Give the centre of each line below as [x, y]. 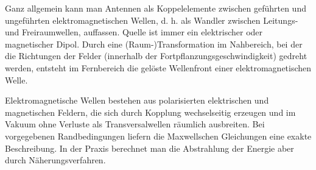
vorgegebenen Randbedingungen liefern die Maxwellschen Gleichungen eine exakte [158, 136]
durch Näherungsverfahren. [55, 160]
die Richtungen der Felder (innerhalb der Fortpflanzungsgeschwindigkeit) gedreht [156, 56]
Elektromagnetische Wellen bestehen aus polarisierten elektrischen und [137, 100]
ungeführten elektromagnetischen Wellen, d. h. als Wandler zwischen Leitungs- [152, 20]
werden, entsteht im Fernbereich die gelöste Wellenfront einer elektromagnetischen [158, 67]
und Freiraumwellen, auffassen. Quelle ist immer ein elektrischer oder [134, 32]
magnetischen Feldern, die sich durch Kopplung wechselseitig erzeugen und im [150, 112]
